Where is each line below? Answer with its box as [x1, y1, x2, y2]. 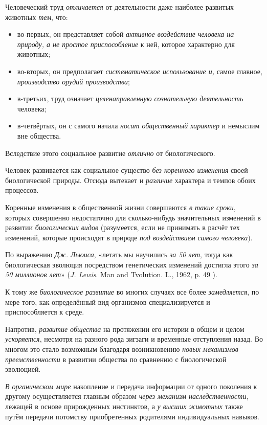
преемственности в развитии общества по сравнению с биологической [5, 353, 227, 364]
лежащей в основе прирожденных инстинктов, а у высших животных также [5, 401, 243, 411]
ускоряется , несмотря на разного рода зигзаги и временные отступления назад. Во [5, 333, 263, 344]
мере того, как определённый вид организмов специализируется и [5, 296, 210, 307]
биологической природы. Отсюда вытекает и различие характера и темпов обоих [5, 174, 256, 185]
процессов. [5, 185, 39, 195]
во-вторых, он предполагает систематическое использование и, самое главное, [17, 65, 262, 76]
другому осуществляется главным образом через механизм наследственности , [5, 391, 249, 401]
